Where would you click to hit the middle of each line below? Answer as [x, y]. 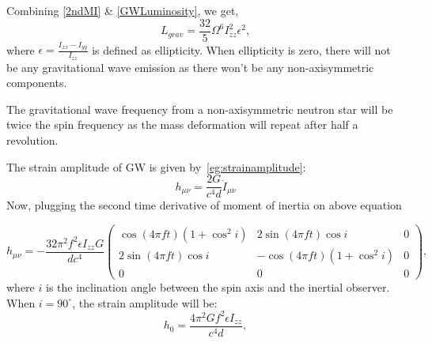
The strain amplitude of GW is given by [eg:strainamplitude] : [156, 166]
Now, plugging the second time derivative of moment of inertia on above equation [204, 205]
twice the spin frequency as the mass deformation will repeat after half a [182, 124]
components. [37, 83]
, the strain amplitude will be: [145, 302]
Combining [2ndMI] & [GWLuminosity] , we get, [123, 10]
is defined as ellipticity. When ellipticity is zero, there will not [241, 49]
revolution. [32, 139]
